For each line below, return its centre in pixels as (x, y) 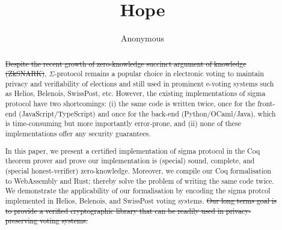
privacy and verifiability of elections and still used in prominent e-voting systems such (139, 83)
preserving (21, 221)
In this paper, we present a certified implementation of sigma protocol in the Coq (133, 150)
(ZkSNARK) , (26, 74)
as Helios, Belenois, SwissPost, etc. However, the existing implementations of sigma (135, 93)
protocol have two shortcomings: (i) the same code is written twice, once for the (130, 104)
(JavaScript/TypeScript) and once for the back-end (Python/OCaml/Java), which (147, 113)
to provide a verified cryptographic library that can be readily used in (114, 210)
